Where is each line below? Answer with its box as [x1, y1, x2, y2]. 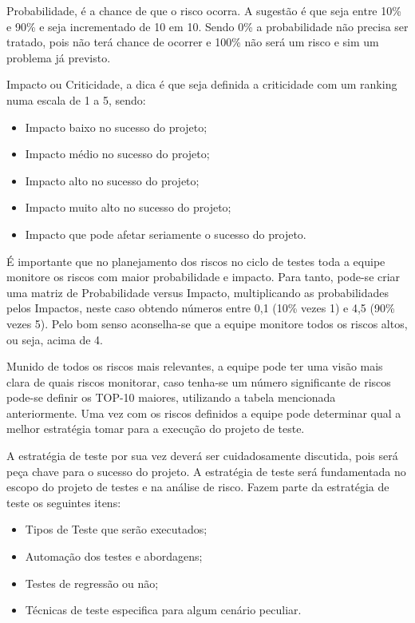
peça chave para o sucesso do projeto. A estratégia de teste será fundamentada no [6, 462, 406, 479]
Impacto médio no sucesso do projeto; [25, 145, 210, 162]
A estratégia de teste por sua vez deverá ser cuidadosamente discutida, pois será [6, 447, 398, 464]
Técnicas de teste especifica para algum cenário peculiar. [25, 601, 302, 618]
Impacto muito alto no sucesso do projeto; [25, 199, 231, 216]
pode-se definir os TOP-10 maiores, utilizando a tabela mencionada [6, 389, 336, 406]
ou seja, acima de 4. [6, 331, 104, 347]
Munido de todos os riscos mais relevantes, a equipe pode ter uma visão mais [6, 358, 383, 375]
